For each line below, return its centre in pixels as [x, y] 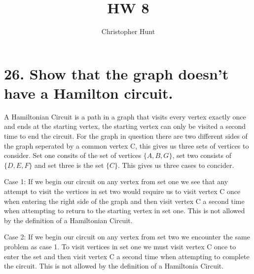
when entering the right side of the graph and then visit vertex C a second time [124, 201]
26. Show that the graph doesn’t [116, 73]
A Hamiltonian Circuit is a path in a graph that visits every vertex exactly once [125, 116]
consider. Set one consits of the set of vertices [73, 155]
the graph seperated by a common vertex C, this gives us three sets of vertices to [127, 145]
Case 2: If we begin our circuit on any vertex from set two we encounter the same [127, 237]
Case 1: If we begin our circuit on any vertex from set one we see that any [116, 181]
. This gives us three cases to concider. [176, 165]
